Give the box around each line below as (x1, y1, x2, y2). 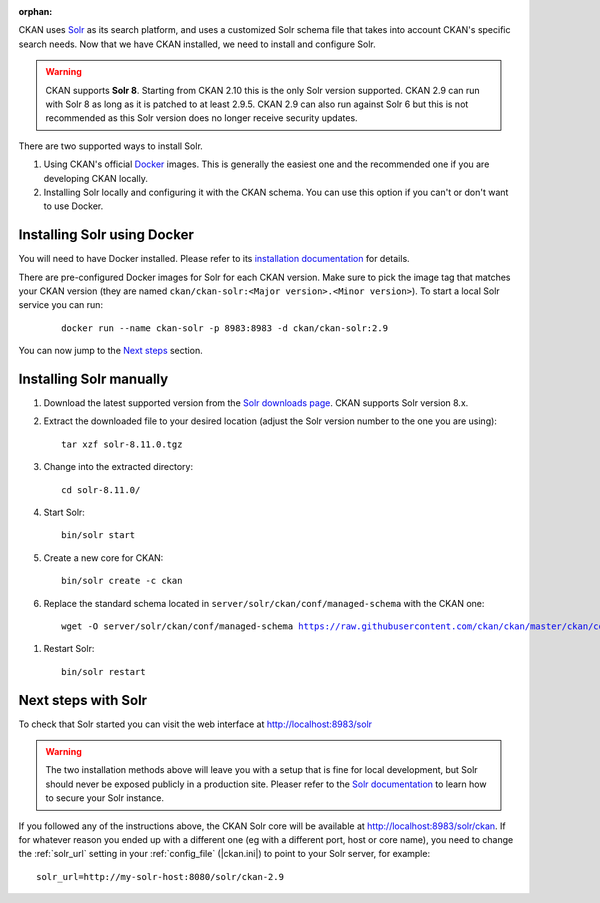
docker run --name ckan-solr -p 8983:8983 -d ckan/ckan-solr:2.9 (61, 322, 389, 334)
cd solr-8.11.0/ (61, 484, 141, 495)
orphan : (18, 6, 53, 17)
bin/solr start (61, 530, 136, 541)
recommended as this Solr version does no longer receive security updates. (45, 112, 359, 124)
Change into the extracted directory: (43, 461, 194, 473)
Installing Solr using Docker (18, 226, 194, 244)
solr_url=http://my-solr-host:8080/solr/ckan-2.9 (36, 871, 285, 882)
